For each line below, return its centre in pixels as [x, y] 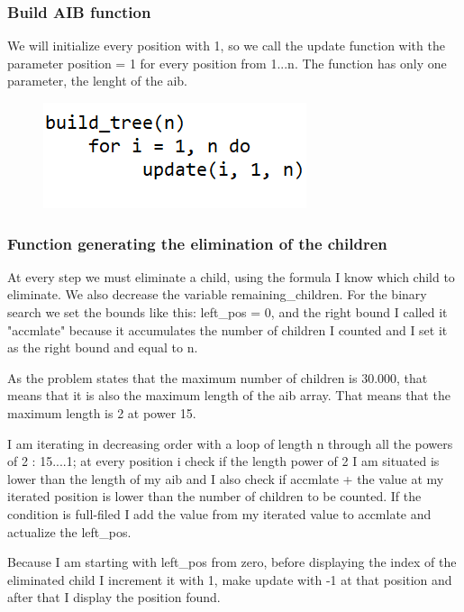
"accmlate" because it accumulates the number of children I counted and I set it [227, 329]
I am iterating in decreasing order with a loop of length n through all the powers [230, 443]
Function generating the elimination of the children [197, 243]
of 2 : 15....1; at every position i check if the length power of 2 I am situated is [223, 461]
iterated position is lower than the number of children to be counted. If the [214, 496]
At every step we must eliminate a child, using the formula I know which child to [231, 276]
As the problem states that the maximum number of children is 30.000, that [218, 377]
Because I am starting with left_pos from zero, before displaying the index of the [232, 562]
